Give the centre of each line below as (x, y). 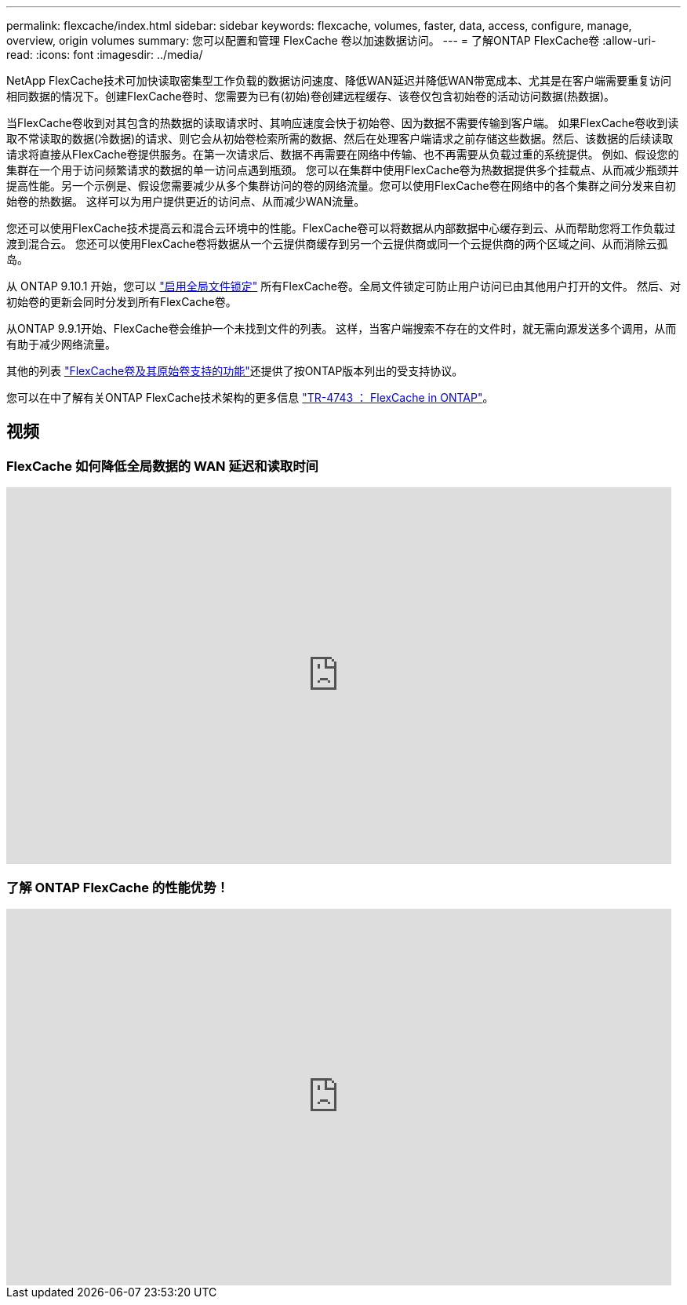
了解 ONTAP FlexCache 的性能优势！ (118, 887)
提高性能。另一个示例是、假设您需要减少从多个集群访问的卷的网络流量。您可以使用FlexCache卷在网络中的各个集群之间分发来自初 (341, 186)
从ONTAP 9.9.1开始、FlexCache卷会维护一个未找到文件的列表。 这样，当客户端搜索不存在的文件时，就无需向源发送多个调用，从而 (342, 328)
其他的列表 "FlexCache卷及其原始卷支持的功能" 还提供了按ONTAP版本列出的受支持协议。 (235, 371)
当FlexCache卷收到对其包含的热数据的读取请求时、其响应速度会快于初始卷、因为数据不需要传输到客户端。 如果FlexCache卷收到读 (343, 123)
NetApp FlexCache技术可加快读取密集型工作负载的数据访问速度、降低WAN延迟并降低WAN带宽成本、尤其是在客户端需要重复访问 (339, 80)
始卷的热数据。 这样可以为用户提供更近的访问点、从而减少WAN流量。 (186, 201)
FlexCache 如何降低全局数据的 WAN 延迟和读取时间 (162, 466)
